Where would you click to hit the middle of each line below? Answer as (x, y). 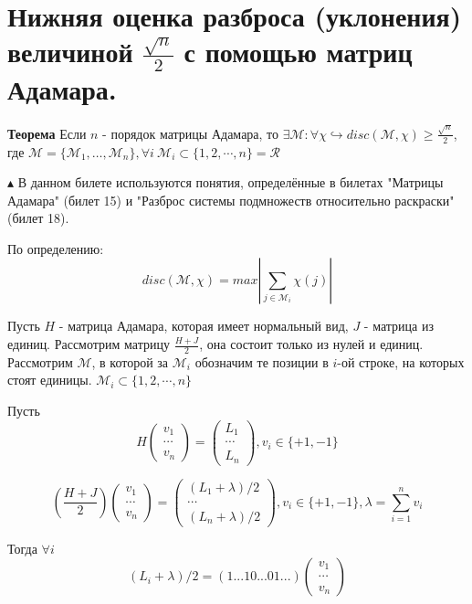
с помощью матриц (298, 52)
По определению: (56, 248)
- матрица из (399, 326)
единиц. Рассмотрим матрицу (89, 344)
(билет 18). (38, 218)
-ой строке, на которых (401, 361)
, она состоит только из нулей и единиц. (311, 344)
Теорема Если (47, 133)
